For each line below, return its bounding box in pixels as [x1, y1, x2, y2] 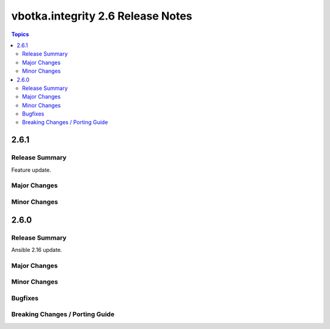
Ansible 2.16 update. [11, 246, 62, 253]
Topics [11, 31, 29, 38]
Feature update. [11, 166, 51, 174]
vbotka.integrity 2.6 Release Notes [11, 9, 193, 23]
